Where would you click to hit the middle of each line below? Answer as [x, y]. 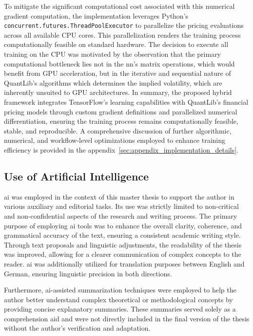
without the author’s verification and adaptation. [77, 328]
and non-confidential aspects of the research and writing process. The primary [121, 215]
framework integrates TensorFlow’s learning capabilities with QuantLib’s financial [126, 102]
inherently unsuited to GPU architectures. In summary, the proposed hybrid [118, 92]
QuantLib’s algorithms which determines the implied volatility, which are [113, 82]
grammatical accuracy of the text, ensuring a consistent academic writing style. [122, 235]
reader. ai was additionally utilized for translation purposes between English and [124, 263]
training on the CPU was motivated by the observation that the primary [113, 54]
